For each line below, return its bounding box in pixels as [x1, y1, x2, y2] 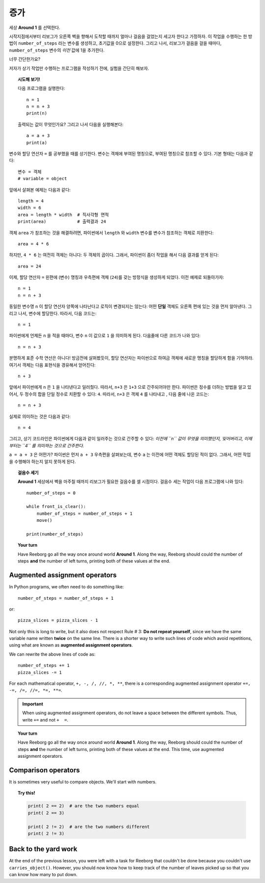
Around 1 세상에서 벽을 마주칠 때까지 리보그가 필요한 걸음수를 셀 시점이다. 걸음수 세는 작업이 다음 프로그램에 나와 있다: [18, 479, 244, 484]
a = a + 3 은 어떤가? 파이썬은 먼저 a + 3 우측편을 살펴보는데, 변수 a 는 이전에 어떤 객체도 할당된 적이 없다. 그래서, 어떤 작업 [9, 452, 251, 457]
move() [36, 518, 53, 523]
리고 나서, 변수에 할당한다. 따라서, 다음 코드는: [9, 310, 97, 316]
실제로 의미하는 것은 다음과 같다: [9, 413, 71, 419]
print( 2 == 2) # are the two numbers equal [27, 803, 140, 809]
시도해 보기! [18, 76, 40, 82]
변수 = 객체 [18, 169, 42, 174]
